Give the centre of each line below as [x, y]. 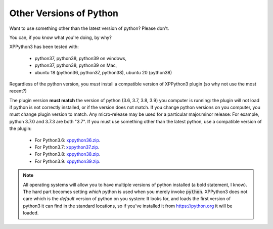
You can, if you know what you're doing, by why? [61, 37]
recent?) [18, 91]
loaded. [31, 213]
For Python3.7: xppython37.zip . [67, 147]
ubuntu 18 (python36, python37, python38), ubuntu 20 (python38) [103, 72]
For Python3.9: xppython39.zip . [67, 161]
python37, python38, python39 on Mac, [76, 65]
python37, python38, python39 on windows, [81, 58]
